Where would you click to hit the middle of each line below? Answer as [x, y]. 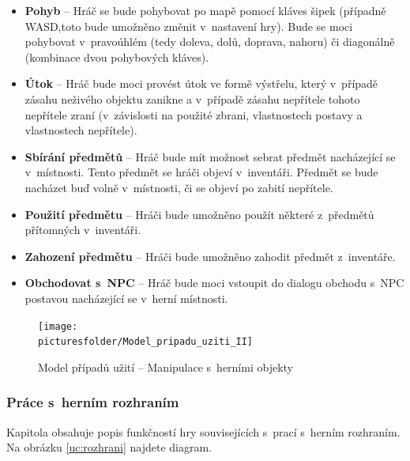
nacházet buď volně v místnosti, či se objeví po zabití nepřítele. [179, 187]
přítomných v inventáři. [83, 230]
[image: [58, 326]
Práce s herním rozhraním [93, 402]
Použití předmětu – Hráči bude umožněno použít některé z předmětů [199, 214]
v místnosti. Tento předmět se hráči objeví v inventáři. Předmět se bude [201, 172]
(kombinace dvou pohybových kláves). [117, 57]
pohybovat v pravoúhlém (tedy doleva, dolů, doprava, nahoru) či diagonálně [210, 42]
